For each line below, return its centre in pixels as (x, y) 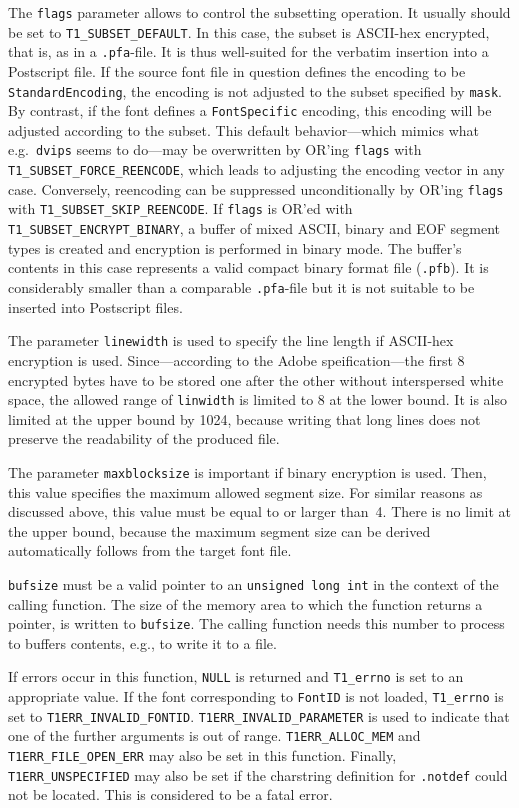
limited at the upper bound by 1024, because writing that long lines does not (244, 418)
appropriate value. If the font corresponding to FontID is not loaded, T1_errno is (256, 696)
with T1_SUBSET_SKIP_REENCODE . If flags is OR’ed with (180, 208)
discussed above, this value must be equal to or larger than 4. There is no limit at (260, 511)
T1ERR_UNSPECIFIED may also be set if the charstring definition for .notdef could (258, 774)
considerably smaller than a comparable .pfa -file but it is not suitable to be (241, 287)
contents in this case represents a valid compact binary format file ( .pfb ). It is (248, 267)
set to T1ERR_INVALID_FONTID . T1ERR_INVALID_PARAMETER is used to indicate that (259, 715)
